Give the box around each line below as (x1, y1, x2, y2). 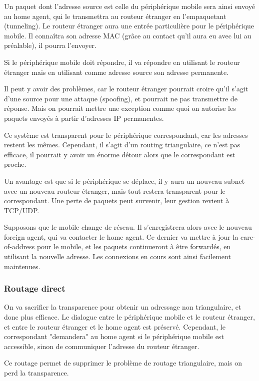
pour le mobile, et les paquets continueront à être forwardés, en (36, 241, 231, 252)
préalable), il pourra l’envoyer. (4, 40, 96, 50)
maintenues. (4, 261, 40, 271)
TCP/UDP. (4, 205, 39, 215)
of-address (4, 241, 35, 252)
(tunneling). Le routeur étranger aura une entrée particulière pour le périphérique (4, 20, 254, 31)
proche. (4, 159, 26, 169)
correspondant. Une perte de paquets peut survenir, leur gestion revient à (4, 195, 229, 206)
